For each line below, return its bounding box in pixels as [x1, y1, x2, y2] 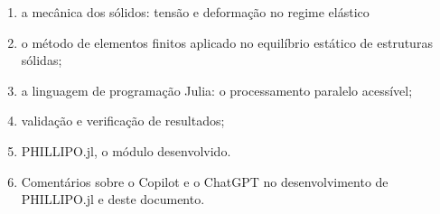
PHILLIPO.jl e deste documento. [21, 190, 205, 209]
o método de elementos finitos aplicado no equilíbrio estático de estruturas [21, 33, 433, 51]
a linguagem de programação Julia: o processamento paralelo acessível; [21, 80, 413, 99]
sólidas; [21, 51, 62, 70]
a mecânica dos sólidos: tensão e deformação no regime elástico [21, 3, 370, 21]
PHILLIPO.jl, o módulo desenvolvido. [21, 141, 231, 160]
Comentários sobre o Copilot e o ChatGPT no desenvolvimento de [21, 172, 389, 191]
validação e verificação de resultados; [21, 111, 225, 130]
